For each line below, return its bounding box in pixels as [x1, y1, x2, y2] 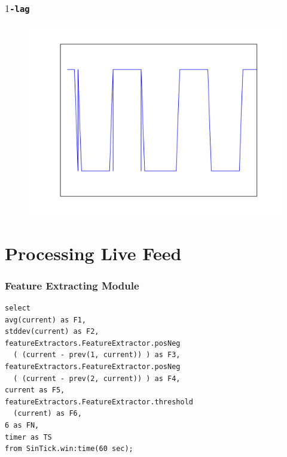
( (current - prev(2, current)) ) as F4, [13, 374, 181, 383]
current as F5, [5, 386, 65, 395]
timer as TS [5, 432, 52, 441]
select [5, 303, 30, 312]
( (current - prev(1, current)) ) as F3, [13, 351, 181, 359]
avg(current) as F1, [5, 315, 87, 324]
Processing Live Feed [5, 240, 182, 265]
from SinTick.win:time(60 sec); [5, 444, 133, 453]
